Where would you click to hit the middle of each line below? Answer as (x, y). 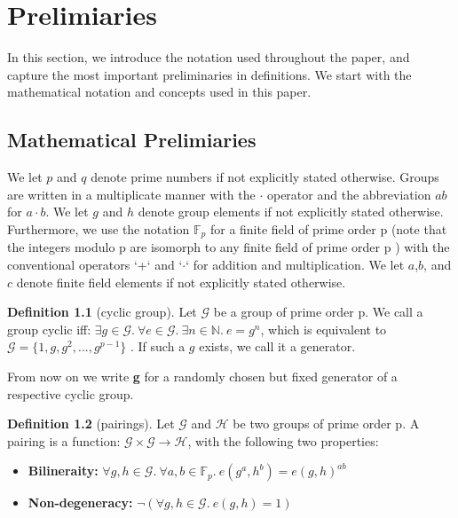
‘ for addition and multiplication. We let (295, 264)
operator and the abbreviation (349, 194)
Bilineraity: (63, 471)
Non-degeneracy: (80, 502)
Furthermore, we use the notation (99, 228)
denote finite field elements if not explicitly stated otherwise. (181, 282)
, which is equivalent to (324, 329)
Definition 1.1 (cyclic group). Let (102, 312)
